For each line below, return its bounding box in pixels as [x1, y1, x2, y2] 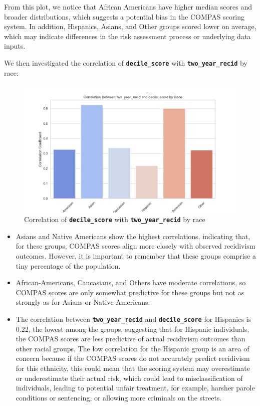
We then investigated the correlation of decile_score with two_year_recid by [4, 57, 247, 68]
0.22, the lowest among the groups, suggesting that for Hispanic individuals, [16, 323, 249, 334]
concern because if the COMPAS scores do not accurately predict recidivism [16, 353, 250, 363]
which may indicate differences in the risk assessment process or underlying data [4, 31, 251, 41]
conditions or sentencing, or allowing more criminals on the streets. [16, 392, 222, 402]
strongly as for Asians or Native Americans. [16, 297, 150, 307]
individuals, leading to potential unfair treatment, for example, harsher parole [16, 382, 255, 393]
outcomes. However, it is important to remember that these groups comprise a [16, 251, 256, 261]
